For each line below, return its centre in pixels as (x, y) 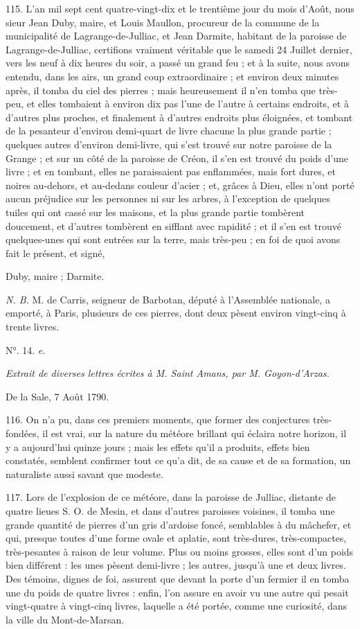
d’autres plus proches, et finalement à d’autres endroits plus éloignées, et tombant (179, 117)
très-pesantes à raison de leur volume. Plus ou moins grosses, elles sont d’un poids (180, 551)
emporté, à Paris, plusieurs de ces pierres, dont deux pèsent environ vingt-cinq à (176, 313)
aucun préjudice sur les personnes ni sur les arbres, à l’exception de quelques (168, 198)
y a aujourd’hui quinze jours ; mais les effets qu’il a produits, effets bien (158, 446)
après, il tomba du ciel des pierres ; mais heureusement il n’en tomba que (161, 90)
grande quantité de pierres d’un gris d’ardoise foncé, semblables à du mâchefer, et (179, 524)
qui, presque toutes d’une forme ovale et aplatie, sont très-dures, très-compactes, (176, 538)
